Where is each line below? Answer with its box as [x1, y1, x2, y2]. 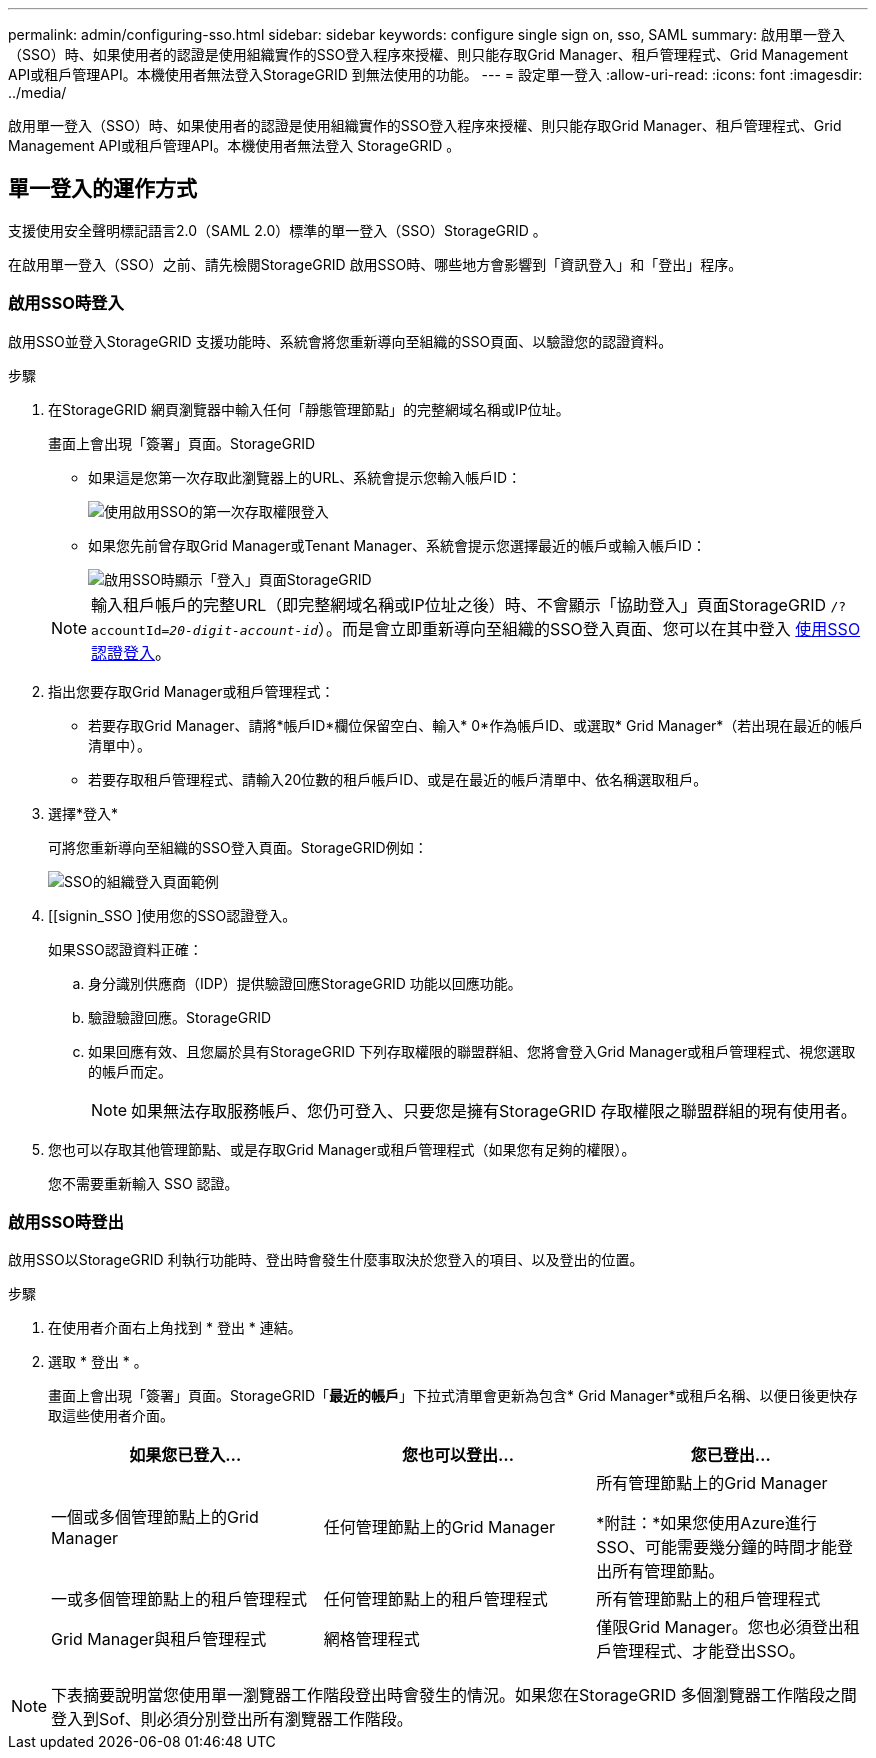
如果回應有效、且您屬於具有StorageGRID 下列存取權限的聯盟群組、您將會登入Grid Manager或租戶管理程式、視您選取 [88, 1042, 856, 1060]
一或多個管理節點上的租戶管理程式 [51, 1589, 308, 1610]
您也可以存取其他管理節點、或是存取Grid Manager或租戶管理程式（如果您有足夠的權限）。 [48, 1140, 636, 1158]
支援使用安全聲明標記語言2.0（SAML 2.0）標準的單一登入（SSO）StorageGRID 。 [8, 221, 547, 239]
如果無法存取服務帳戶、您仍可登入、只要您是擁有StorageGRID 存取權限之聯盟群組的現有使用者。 [131, 1100, 857, 1121]
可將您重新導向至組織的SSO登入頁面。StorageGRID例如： [48, 838, 428, 856]
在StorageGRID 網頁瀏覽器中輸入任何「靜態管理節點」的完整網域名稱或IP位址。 [48, 400, 570, 418]
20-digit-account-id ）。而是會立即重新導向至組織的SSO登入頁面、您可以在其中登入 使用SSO [169, 618, 861, 639]
